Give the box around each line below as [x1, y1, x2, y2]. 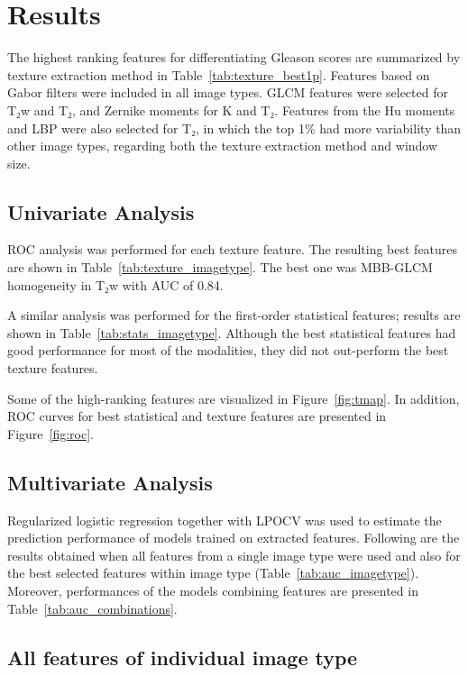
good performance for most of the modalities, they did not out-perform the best [7, 341, 449, 360]
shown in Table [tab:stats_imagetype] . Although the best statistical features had [7, 323, 456, 342]
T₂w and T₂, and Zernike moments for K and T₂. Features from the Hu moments [7, 100, 455, 119]
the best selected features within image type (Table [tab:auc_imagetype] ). [7, 563, 419, 582]
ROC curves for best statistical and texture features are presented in [7, 407, 387, 425]
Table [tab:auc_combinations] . [7, 598, 178, 617]
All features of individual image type [7, 643, 358, 671]
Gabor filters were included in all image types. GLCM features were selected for [7, 83, 448, 102]
